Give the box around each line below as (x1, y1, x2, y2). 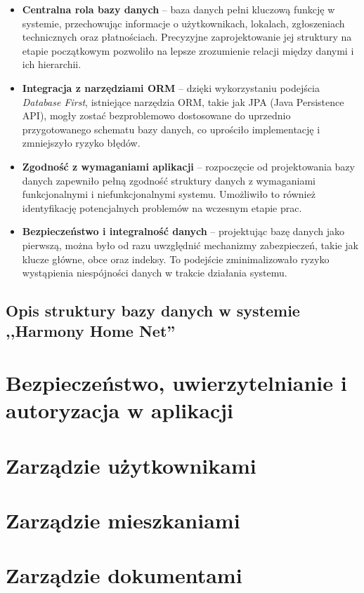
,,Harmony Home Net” (6, 320, 176, 342)
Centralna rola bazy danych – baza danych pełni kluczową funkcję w (22, 2, 335, 16)
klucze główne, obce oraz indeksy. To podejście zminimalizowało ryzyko (22, 251, 330, 266)
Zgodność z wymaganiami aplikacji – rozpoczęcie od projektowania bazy (22, 159, 355, 173)
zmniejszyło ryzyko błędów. (22, 135, 141, 150)
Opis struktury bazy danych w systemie (6, 300, 300, 321)
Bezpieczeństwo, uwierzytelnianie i (6, 368, 347, 397)
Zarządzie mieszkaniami (6, 505, 240, 534)
